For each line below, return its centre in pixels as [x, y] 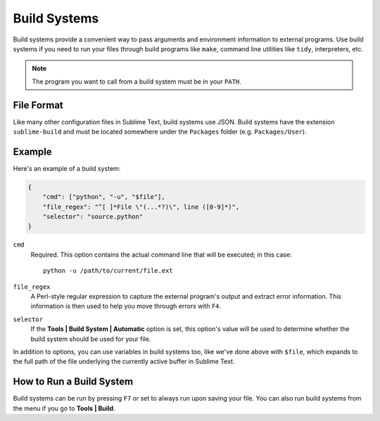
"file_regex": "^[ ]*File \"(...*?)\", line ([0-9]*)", [141, 207]
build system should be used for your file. [91, 339]
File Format [38, 105]
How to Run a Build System [73, 382]
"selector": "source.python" [93, 217]
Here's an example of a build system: [67, 168]
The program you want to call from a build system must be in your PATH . [137, 82]
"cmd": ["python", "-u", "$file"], [104, 197]
